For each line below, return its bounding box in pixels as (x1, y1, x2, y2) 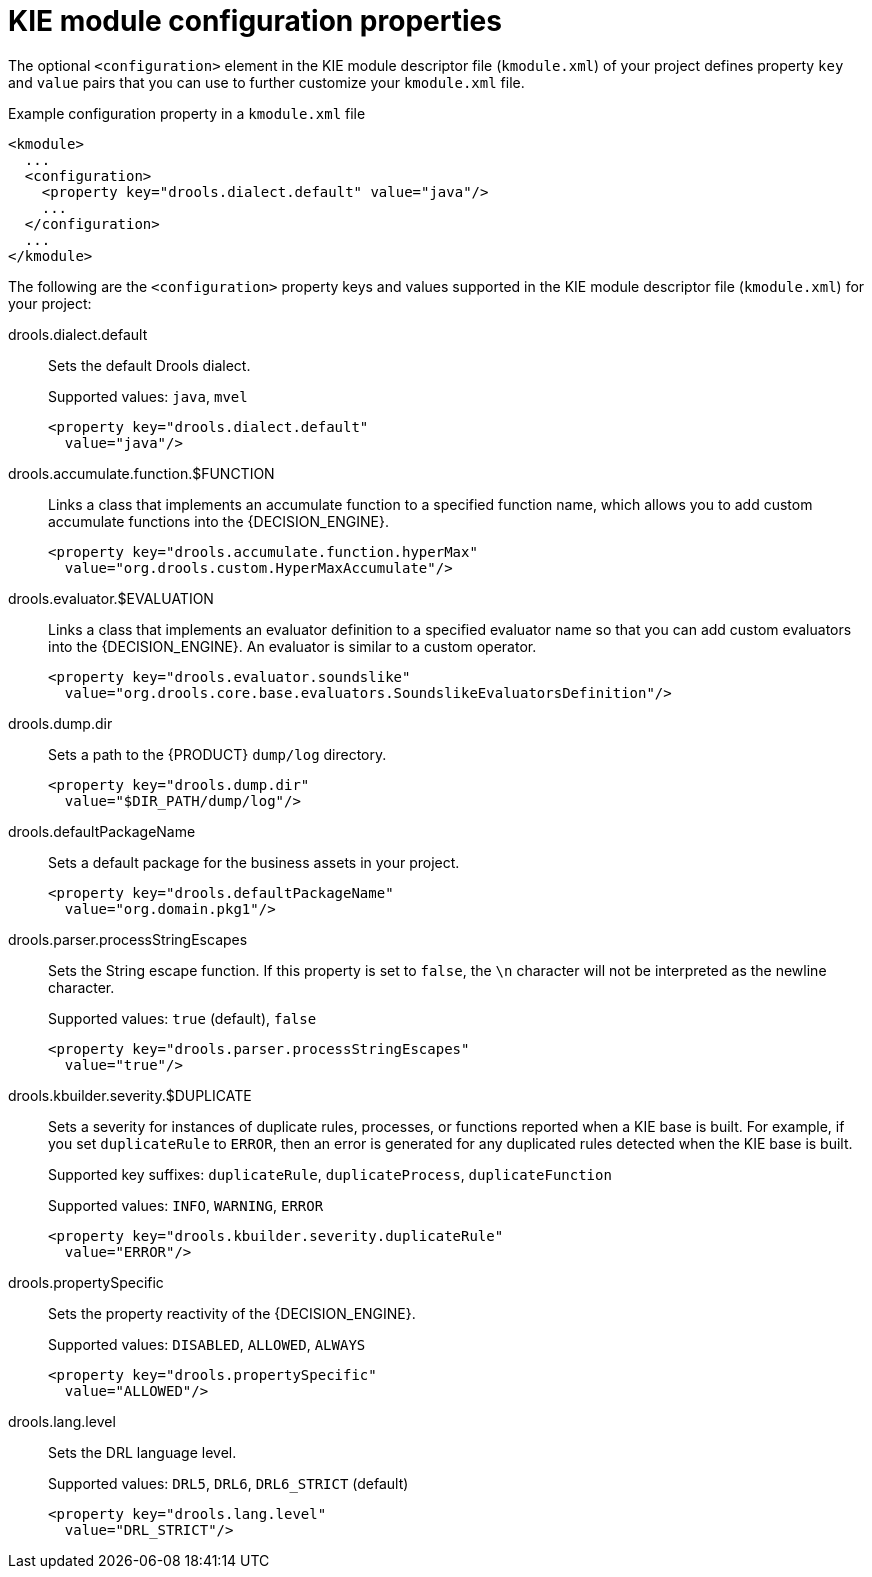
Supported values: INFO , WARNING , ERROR (48, 1196, 324, 1214)
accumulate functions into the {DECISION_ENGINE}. (48, 512, 390, 530)
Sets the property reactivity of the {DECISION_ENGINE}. (48, 1304, 416, 1322)
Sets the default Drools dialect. (48, 356, 251, 374)
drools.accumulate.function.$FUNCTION (8, 464, 275, 482)
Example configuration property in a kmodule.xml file (8, 104, 366, 122)
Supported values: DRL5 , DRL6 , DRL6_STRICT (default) (48, 1474, 409, 1492)
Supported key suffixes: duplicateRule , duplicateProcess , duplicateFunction (48, 1165, 612, 1183)
